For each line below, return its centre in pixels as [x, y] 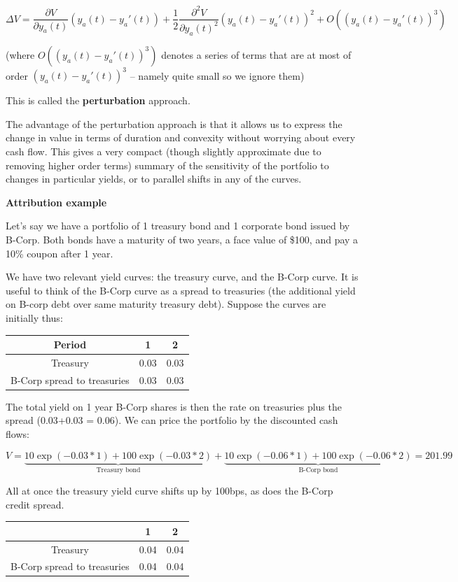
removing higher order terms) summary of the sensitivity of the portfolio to [167, 165]
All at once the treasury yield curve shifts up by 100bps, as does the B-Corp [169, 491]
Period [70, 345]
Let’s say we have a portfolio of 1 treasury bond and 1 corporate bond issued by [178, 226]
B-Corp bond [318, 470]
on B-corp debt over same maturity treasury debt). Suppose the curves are [166, 304]
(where [20, 54]
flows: [18, 433]
